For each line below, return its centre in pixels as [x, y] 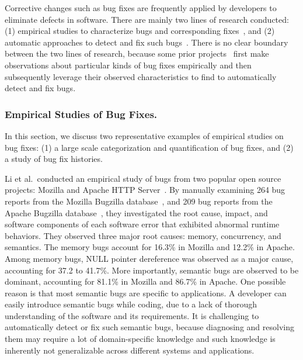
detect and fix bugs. [40, 88]
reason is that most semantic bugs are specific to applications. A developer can [146, 292]
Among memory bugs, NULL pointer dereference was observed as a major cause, [149, 258]
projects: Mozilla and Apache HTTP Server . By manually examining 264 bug [145, 190]
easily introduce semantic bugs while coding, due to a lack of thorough [131, 304]
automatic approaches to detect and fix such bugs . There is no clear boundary [147, 42]
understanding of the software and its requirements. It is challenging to [132, 315]
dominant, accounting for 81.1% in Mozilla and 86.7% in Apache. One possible [145, 281]
